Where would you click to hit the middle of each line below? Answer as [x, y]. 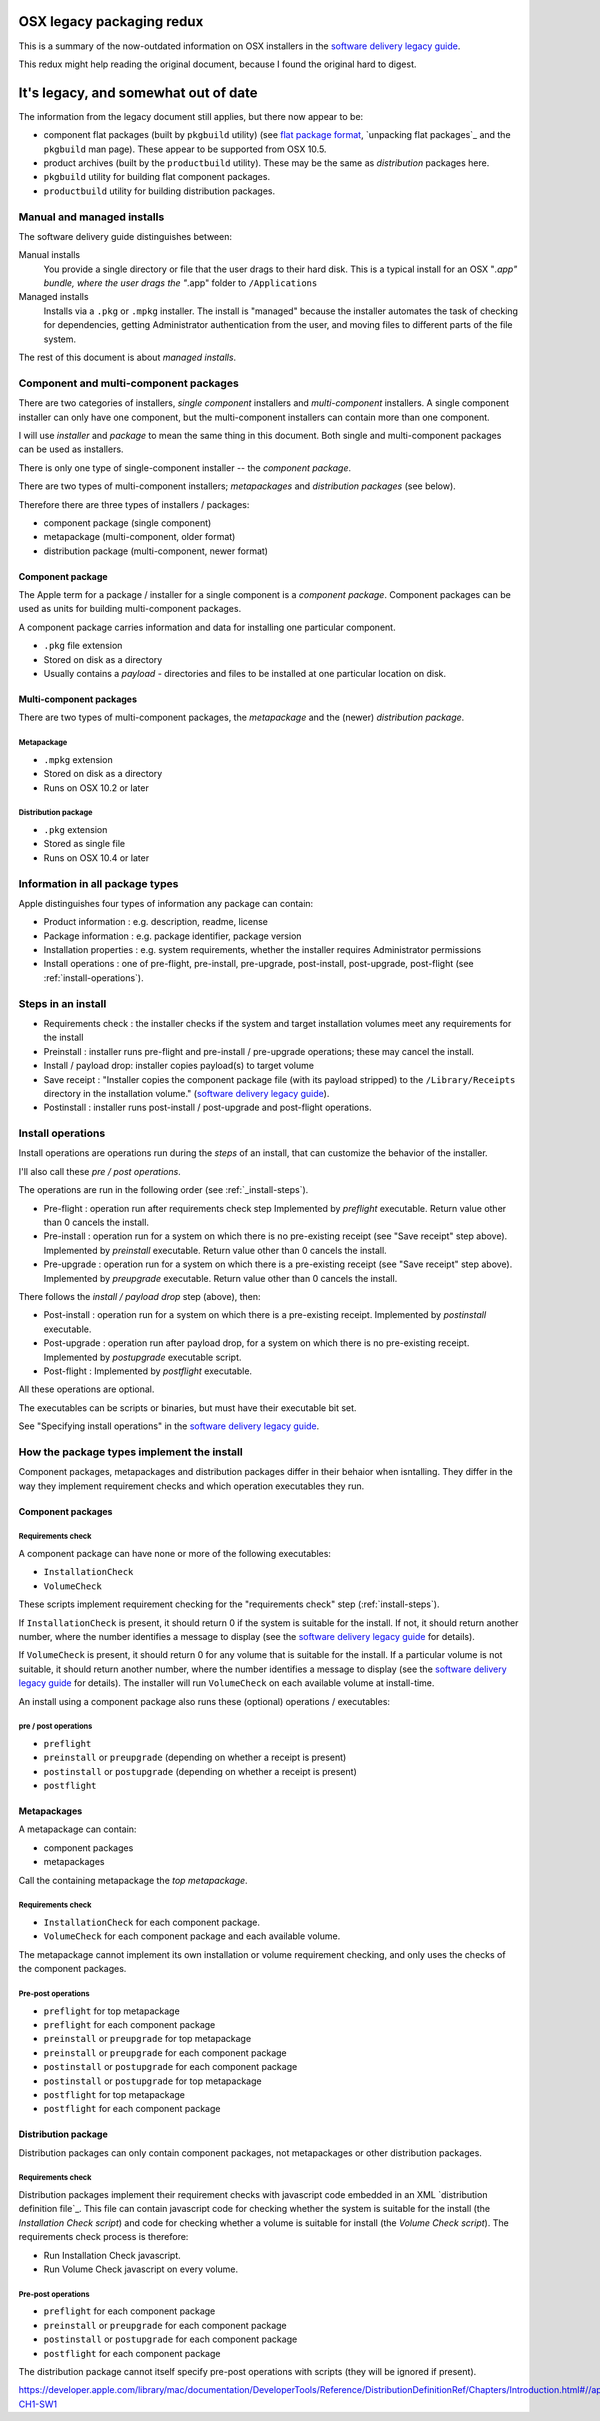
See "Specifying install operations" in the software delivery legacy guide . [169, 1426]
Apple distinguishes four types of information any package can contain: [166, 903]
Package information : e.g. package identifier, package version [172, 936]
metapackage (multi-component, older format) [139, 537]
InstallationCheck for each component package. [151, 1922]
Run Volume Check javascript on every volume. [141, 2269]
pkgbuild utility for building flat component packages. [156, 177]
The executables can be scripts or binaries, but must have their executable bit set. [187, 1407]
